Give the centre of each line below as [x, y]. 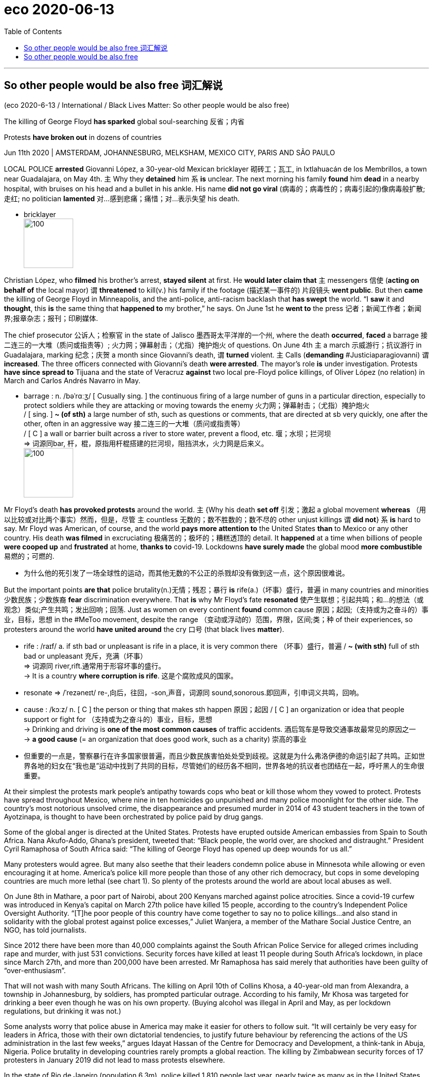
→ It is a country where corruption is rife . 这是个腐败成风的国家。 [131, 675]
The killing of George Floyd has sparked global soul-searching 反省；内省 [124, 121]
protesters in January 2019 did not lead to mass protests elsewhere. [115, 1060]
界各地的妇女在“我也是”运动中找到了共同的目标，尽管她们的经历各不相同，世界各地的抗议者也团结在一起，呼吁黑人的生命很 [224, 765]
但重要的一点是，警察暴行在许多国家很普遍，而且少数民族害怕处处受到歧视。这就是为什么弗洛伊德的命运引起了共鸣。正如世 [224, 756]
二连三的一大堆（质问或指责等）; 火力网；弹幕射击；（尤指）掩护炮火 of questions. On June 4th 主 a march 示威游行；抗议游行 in [213, 345]
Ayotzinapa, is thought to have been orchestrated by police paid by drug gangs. [134, 816]
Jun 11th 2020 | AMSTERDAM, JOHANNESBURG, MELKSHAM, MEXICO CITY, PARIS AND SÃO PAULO [170, 152]
